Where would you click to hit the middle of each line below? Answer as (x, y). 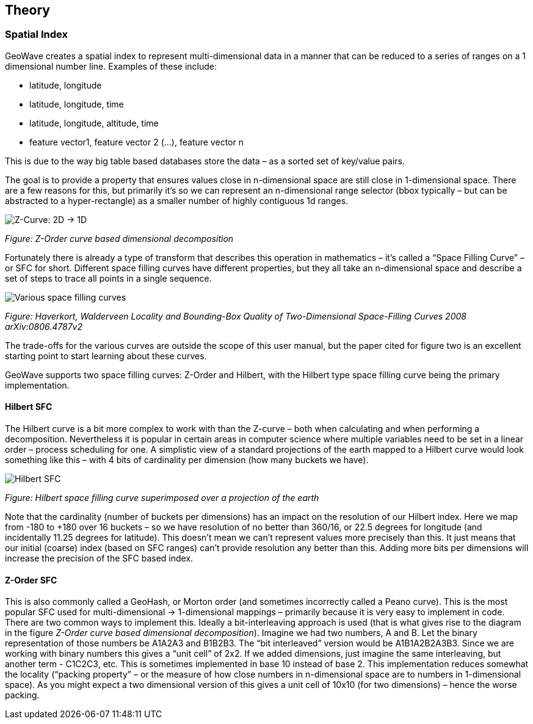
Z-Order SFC (31, 580)
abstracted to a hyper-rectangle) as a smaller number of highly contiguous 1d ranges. (177, 200)
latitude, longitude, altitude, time (94, 123)
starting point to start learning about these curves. (106, 356)
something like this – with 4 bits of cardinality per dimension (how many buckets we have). (187, 460)
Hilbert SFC (29, 407)
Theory (28, 10)
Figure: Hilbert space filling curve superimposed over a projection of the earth (162, 498)
